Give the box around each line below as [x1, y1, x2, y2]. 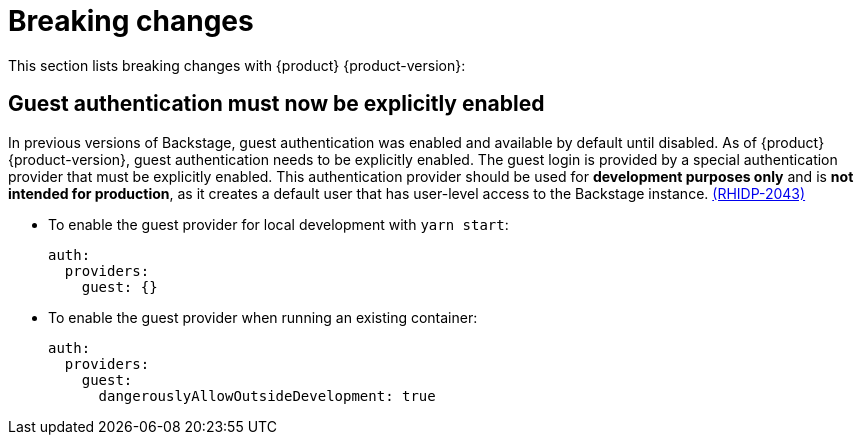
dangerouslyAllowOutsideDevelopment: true [98, 387, 436, 404]
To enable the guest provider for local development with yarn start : [48, 215, 509, 233]
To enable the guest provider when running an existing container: [48, 308, 478, 326]
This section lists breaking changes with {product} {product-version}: [8, 56, 466, 74]
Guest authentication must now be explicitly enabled [8, 91, 545, 117]
